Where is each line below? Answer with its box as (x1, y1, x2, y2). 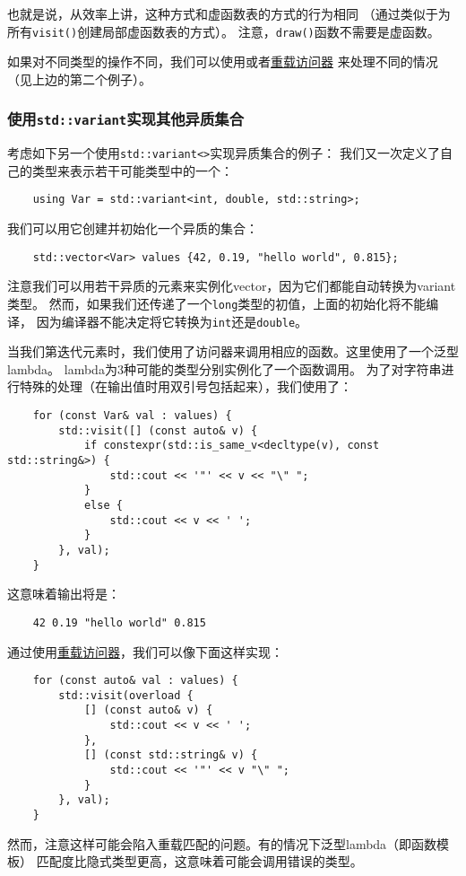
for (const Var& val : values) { (32, 409, 232, 423)
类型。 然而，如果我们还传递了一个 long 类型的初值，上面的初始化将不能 (7, 293, 427, 312)
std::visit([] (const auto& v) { (58, 424, 258, 437)
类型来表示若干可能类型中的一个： (31, 161, 233, 180)
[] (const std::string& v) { (83, 749, 258, 762)
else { (83, 499, 123, 512)
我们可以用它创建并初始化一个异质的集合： (7, 219, 258, 238)
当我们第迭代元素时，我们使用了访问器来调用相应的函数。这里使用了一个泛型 (7, 342, 459, 361)
